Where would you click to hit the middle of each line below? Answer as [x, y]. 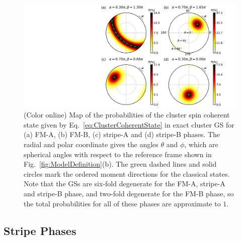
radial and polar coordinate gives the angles [91, 144]
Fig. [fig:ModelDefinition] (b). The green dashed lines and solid [120, 164]
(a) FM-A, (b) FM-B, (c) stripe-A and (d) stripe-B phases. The [122, 134]
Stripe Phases [40, 230]
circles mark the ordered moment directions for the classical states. [127, 173]
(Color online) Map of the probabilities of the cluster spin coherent [127, 115]
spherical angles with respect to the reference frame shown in [118, 154]
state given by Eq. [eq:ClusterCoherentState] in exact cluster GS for [129, 124]
